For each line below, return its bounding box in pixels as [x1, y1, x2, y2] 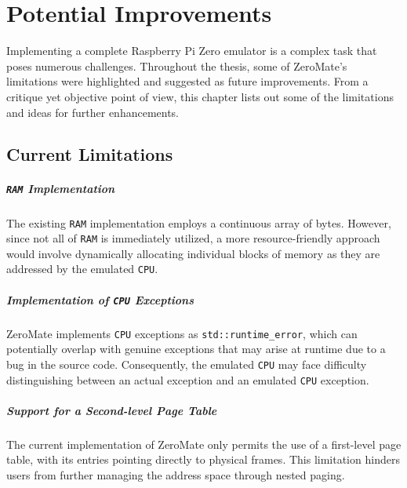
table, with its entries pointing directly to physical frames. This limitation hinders [6, 451, 400, 468]
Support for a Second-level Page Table [6, 402, 217, 418]
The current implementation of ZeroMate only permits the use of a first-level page [6, 435, 402, 452]
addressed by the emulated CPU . [6, 260, 158, 277]
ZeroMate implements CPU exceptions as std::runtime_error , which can [6, 325, 358, 341]
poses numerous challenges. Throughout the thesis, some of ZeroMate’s [6, 57, 347, 74]
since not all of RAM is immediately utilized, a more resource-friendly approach [6, 230, 380, 246]
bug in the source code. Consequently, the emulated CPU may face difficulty [6, 355, 367, 372]
